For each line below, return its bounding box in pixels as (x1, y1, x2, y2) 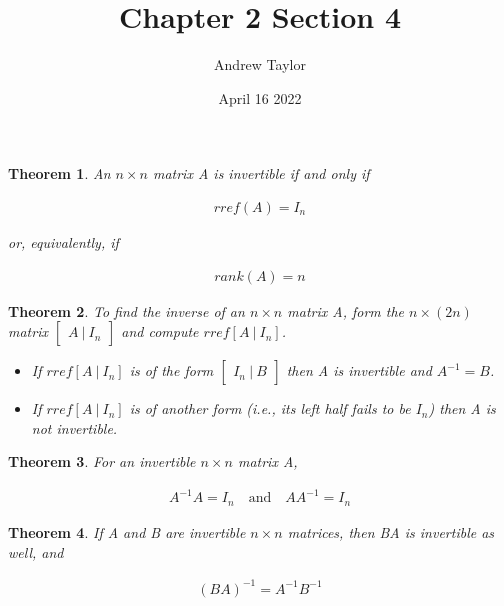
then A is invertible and (286, 360, 432, 381)
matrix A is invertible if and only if (152, 163, 370, 184)
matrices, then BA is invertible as (287, 521, 495, 542)
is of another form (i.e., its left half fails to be (129, 398, 411, 419)
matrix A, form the (287, 300, 405, 321)
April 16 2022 (218, 87, 302, 108)
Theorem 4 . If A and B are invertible (8, 521, 246, 542)
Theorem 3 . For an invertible (8, 451, 196, 472)
